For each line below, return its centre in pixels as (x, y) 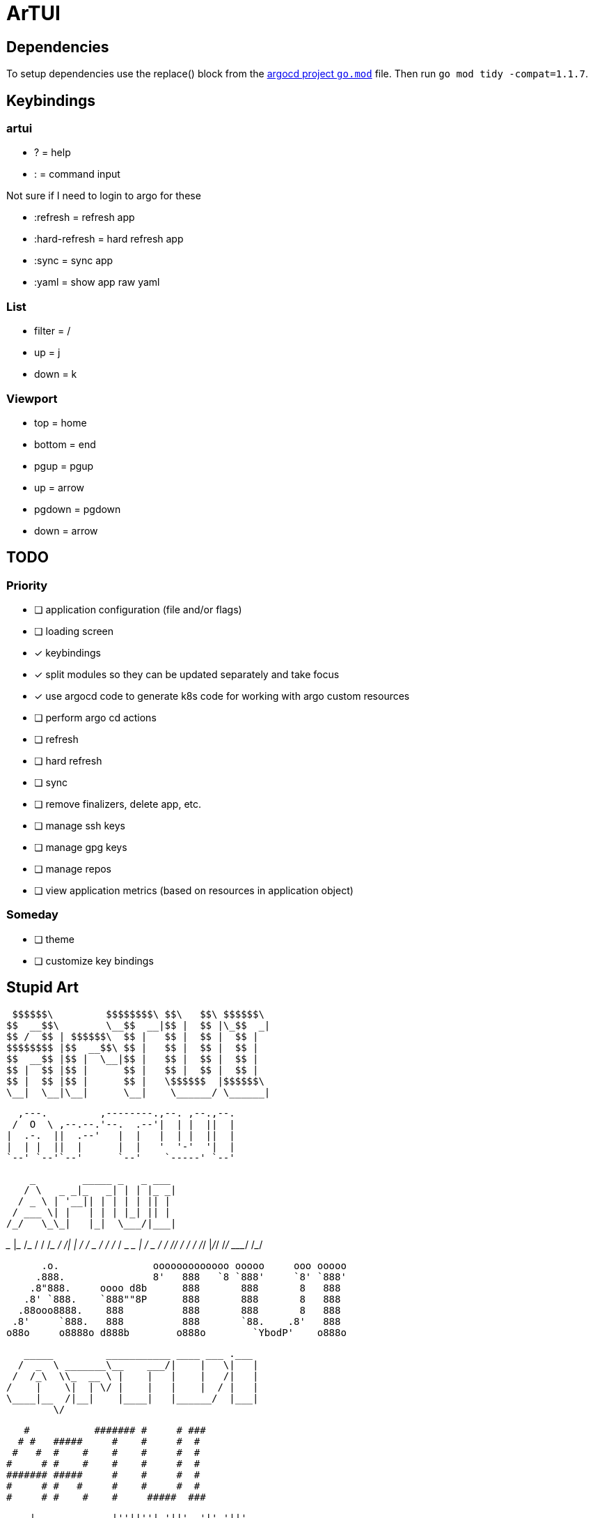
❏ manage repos (73, 869)
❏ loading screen (74, 631)
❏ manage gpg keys (81, 848)
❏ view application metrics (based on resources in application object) (194, 891)
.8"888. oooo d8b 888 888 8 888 (185, 1288)
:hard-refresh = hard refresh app (109, 239)
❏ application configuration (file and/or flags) (138, 610)
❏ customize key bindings (94, 960)
